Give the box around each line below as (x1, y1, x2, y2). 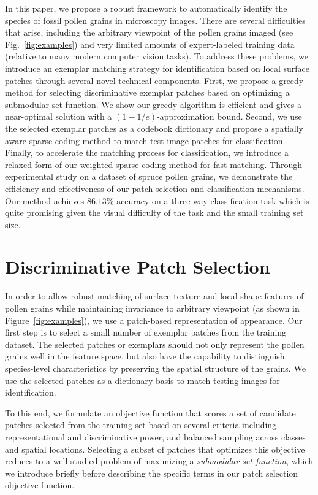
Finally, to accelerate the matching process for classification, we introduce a (5, 146, 289, 159)
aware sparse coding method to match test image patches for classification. (5, 134, 286, 147)
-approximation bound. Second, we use (157, 110, 302, 123)
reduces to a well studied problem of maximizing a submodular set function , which (5, 455, 314, 467)
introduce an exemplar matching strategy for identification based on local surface (5, 61, 310, 74)
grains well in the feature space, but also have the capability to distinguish (5, 350, 285, 363)
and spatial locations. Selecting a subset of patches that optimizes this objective (5, 442, 305, 455)
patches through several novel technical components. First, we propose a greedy (5, 74, 304, 86)
